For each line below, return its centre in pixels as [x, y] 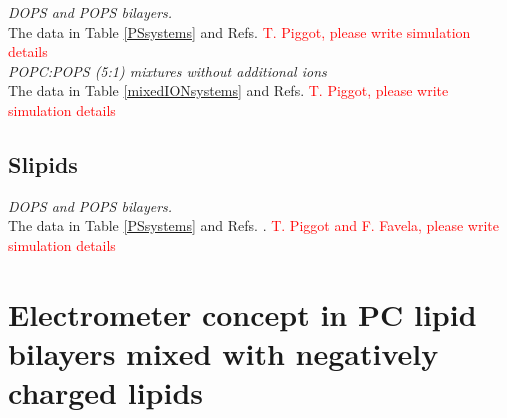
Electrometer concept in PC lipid [242, 313]
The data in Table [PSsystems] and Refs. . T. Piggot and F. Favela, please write [254, 225]
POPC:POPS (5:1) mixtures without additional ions [167, 70]
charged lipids [105, 392]
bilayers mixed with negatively [223, 352]
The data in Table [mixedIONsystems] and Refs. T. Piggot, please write [228, 90]
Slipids [43, 163]
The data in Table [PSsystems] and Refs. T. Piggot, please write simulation [239, 31]
